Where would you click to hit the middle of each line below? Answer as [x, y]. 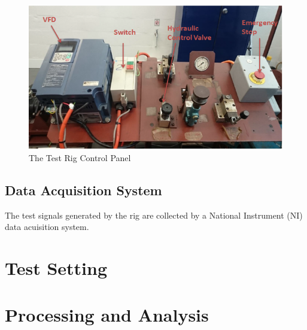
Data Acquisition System [83, 190]
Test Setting [56, 268]
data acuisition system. [47, 227]
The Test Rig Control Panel [80, 157]
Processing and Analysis [107, 315]
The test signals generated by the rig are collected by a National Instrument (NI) [154, 215]
